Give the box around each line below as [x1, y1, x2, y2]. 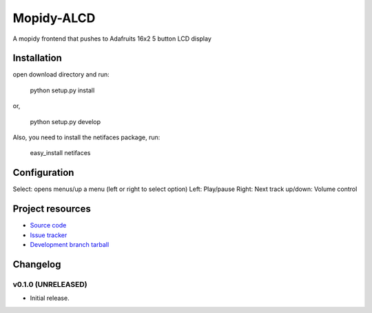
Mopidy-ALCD [12, 10, 96, 26]
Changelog [12, 259, 61, 270]
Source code [30, 221, 67, 230]
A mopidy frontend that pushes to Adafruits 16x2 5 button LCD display [12, 34, 211, 43]
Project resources [12, 203, 91, 215]
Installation [12, 52, 62, 64]
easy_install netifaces [30, 149, 91, 157]
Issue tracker [30, 231, 68, 239]
